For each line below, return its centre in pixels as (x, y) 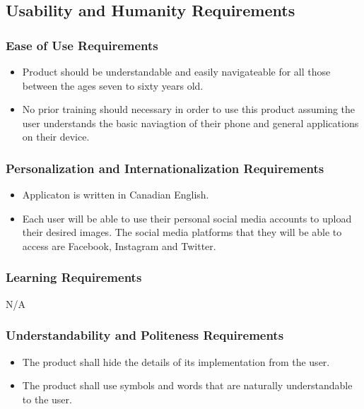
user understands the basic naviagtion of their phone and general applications (190, 123)
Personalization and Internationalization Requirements (165, 168)
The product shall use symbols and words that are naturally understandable (187, 385)
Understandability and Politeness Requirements (145, 335)
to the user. (47, 399)
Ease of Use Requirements (82, 45)
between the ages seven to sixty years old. (113, 85)
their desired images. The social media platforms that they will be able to (182, 232)
